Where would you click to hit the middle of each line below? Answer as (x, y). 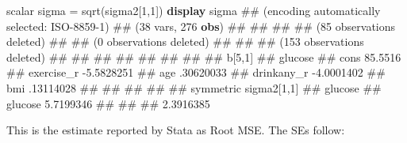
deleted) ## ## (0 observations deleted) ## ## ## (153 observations (185, 41)
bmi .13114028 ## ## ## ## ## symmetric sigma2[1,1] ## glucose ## (194, 87)
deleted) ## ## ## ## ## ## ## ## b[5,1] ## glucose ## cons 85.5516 (204, 56)
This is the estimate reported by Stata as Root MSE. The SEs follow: (176, 130)
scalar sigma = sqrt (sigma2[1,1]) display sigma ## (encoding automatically (194, 10)
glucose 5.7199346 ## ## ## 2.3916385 (108, 103)
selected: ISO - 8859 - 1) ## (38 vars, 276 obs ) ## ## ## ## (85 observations (201, 26)
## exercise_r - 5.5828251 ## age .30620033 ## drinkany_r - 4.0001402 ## (196, 72)
